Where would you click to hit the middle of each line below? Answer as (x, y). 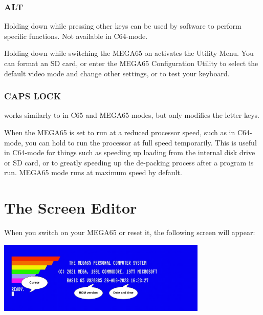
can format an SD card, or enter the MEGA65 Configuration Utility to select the (131, 63)
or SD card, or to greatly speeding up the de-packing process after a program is (129, 162)
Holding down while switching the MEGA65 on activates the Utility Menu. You (129, 53)
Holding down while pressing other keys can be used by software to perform (123, 26)
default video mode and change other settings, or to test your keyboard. (117, 73)
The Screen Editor (71, 208)
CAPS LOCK (33, 96)
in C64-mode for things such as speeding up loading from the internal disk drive (130, 152)
